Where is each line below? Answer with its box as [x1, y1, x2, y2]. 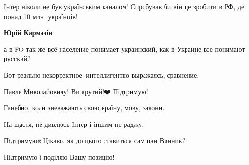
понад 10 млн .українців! [4, 11, 78, 21]
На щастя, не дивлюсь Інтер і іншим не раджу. [4, 119, 144, 129]
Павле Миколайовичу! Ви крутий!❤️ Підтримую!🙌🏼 [4, 86, 152, 96]
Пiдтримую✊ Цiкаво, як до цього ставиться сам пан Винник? [4, 135, 186, 145]
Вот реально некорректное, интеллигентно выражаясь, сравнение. [4, 69, 199, 80]
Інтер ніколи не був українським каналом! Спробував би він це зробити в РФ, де [4, 1, 245, 11]
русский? [4, 53, 31, 63]
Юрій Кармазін [4, 27, 53, 38]
